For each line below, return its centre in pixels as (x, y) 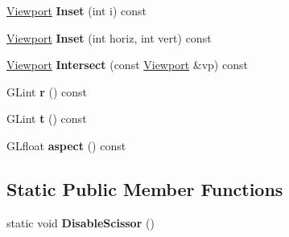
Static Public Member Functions (145, 188)
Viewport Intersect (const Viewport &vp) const (127, 65)
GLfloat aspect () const (66, 145)
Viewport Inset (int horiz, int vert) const (109, 37)
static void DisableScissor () (81, 222)
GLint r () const (47, 91)
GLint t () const (47, 118)
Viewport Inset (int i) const (77, 10)
